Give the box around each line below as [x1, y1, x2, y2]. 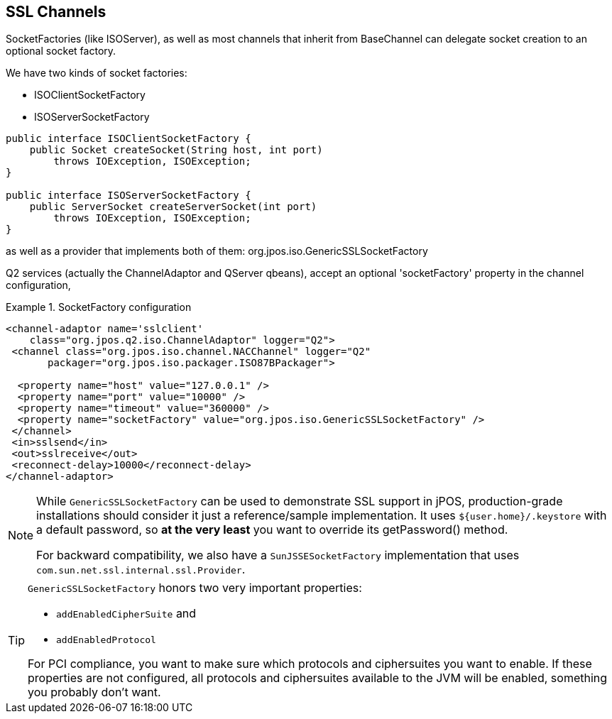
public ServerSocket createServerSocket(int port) [29, 201, 317, 213]
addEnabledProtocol [56, 635, 156, 646]
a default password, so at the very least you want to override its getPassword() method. [36, 522, 508, 537]
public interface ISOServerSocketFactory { [6, 190, 251, 202]
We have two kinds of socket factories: [6, 67, 187, 79]
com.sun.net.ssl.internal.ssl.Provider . [36, 562, 246, 577]
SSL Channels [6, 3, 106, 21]
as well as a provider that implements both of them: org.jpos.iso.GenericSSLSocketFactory [6, 245, 428, 258]
